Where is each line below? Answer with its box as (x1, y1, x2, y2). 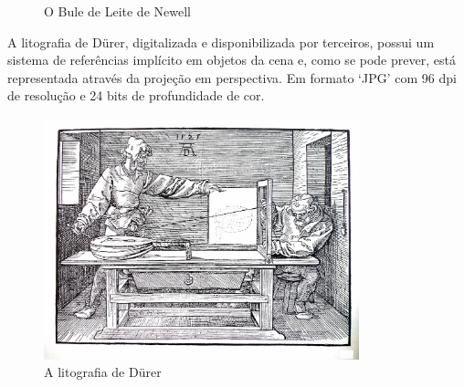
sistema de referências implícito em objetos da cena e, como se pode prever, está (7, 50, 456, 69)
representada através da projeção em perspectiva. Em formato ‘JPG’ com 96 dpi (7, 68, 457, 87)
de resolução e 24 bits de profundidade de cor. (7, 86, 265, 105)
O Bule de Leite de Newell (44, 2, 191, 20)
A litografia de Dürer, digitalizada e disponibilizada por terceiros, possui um (7, 32, 435, 51)
